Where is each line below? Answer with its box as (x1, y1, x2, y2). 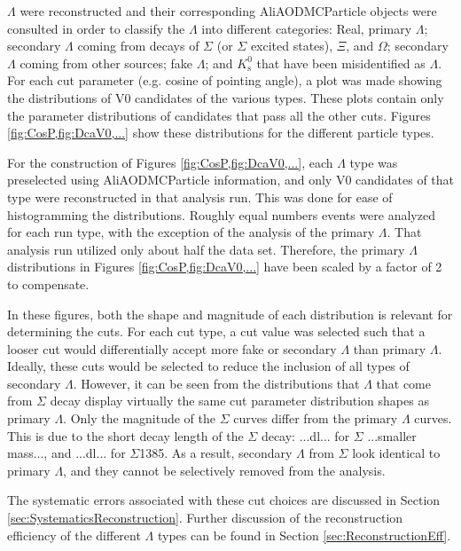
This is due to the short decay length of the (7, 426, 244, 445)
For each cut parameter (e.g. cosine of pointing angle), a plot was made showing (7, 71, 442, 90)
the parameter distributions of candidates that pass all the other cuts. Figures (7, 106, 431, 124)
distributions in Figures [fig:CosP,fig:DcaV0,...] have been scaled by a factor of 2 (7, 257, 442, 276)
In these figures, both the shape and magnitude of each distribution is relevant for (7, 304, 453, 323)
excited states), (250, 36, 333, 55)
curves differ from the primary (233, 409, 398, 428)
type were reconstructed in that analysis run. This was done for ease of (7, 187, 393, 206)
